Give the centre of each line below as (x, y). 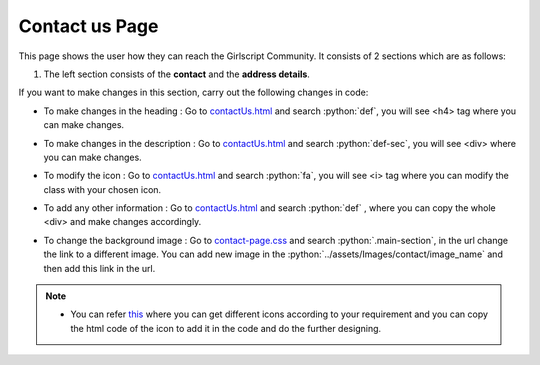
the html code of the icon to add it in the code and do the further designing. (226, 328)
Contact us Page (88, 26)
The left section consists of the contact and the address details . (176, 74)
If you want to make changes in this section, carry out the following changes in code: (193, 92)
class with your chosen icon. (102, 189)
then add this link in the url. (99, 268)
